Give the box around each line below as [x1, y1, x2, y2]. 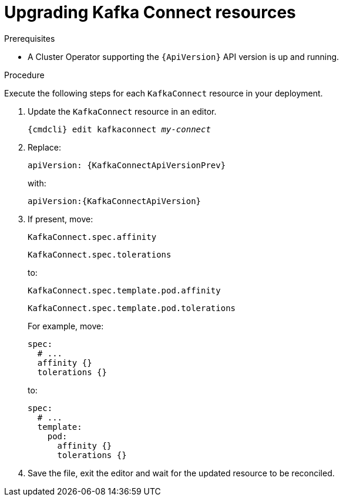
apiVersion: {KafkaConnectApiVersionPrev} [28, 160, 226, 170]
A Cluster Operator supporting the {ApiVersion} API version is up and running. [28, 51, 339, 62]
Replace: [28, 142, 61, 152]
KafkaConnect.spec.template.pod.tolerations [28, 303, 236, 313]
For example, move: [28, 320, 104, 331]
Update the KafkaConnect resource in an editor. [28, 106, 217, 116]
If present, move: [28, 213, 93, 224]
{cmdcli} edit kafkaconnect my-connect [28, 124, 211, 134]
